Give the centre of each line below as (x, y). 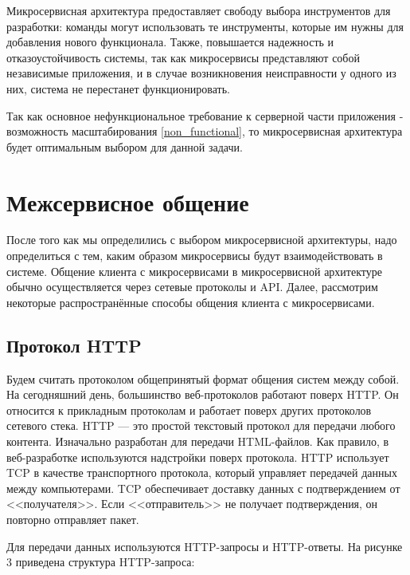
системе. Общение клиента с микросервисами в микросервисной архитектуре (194, 271)
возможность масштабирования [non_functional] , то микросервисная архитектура (205, 131)
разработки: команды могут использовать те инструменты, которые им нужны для (205, 26)
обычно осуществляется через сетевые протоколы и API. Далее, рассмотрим (192, 287)
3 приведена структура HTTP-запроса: (101, 562)
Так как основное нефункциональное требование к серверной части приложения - (205, 115)
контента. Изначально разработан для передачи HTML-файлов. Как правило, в (198, 441)
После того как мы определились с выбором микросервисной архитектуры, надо (202, 240)
